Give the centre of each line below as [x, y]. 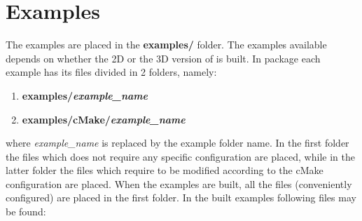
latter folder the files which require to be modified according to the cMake [165, 170]
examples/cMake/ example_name [104, 119]
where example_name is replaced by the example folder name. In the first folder [177, 143]
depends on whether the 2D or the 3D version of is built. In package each [163, 58]
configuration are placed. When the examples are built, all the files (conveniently [179, 183]
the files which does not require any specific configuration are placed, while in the [180, 156]
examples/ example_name [85, 95]
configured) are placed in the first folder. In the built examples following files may [181, 197]
